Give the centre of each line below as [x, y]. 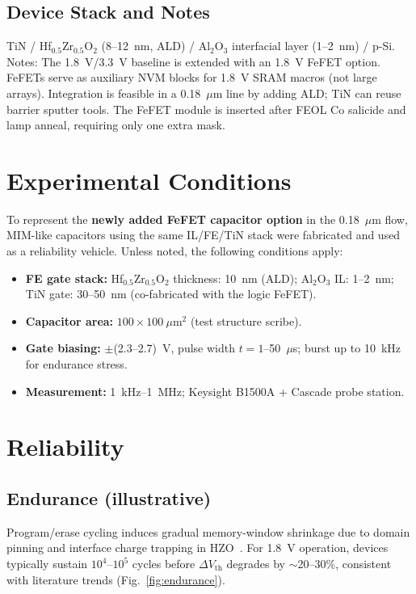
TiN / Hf [29, 46]
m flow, [390, 219]
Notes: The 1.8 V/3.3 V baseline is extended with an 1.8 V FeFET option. [193, 61]
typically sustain [47, 563]
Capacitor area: [69, 320]
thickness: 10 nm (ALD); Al [243, 278]
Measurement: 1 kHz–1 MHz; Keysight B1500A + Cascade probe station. [215, 391]
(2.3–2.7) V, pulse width [174, 348]
